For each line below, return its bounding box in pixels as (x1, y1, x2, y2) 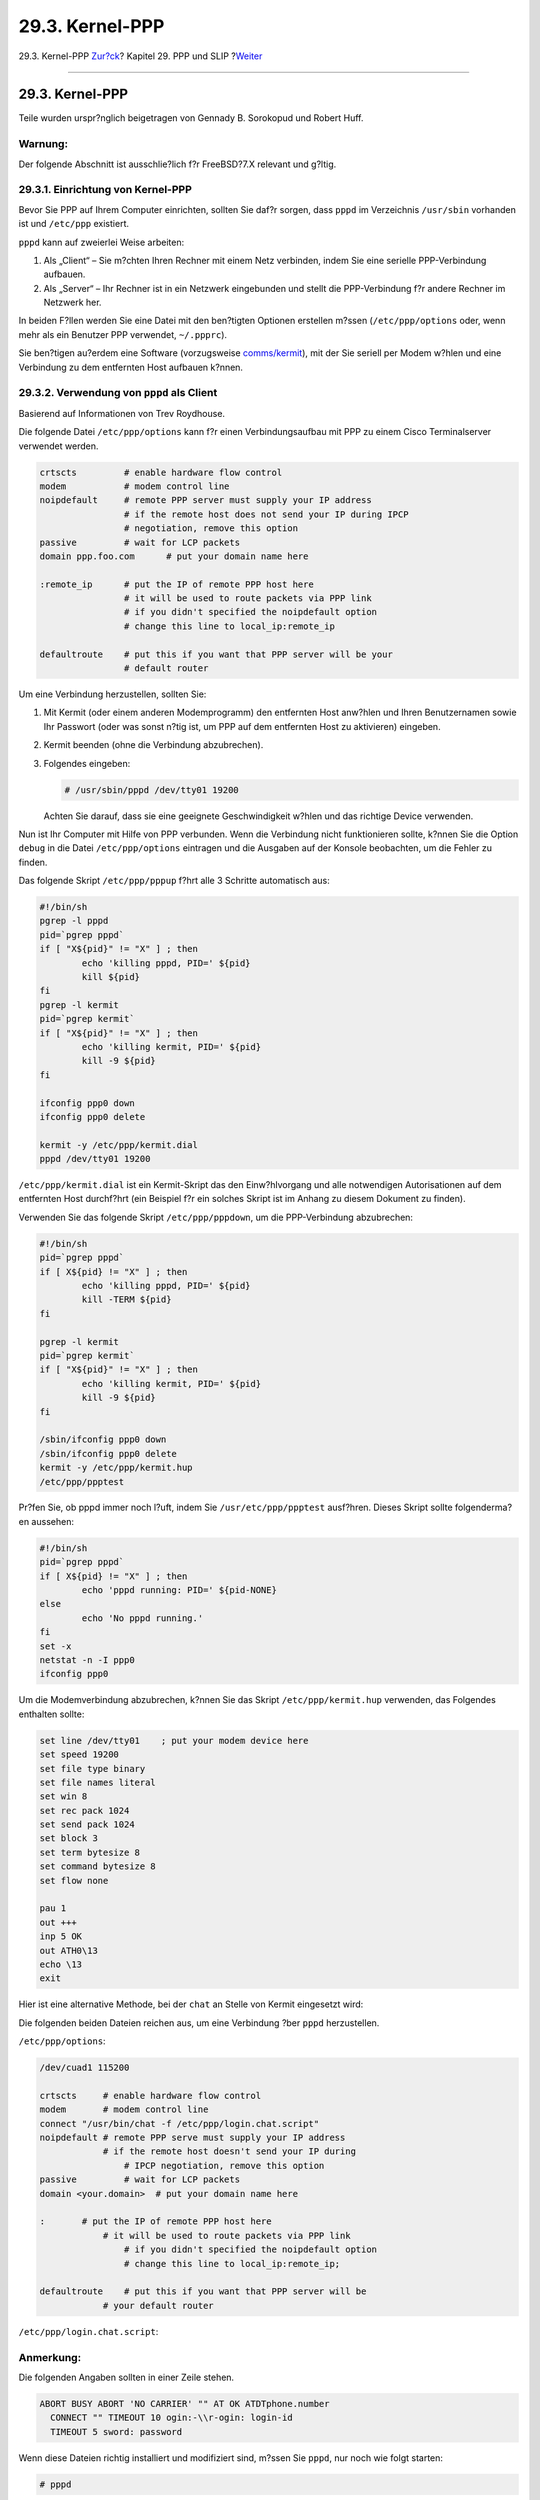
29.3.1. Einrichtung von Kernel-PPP (18, 183, 192, 197)
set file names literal (39, 1776, 157, 1788)
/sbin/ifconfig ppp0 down (39, 1434, 167, 1445)
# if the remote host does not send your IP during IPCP (123, 508, 409, 520)
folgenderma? (454, 1501, 513, 1514)
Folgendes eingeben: (43, 757, 131, 769)
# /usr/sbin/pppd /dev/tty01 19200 (64, 784, 239, 795)
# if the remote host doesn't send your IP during (102, 2146, 357, 2157)
